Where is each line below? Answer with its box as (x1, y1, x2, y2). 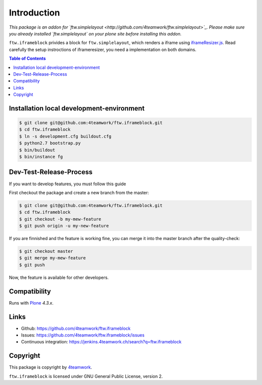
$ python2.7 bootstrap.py (19, 141, 81, 146)
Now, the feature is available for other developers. (9, 274, 109, 280)
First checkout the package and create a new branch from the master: (9, 190, 149, 195)
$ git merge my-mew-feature (19, 255, 86, 261)
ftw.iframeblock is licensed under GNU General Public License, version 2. (9, 373, 163, 379)
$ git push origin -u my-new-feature (19, 223, 109, 229)
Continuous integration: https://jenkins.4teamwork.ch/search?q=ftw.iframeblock (21, 339, 182, 345)
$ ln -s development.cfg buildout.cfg (19, 133, 112, 139)
